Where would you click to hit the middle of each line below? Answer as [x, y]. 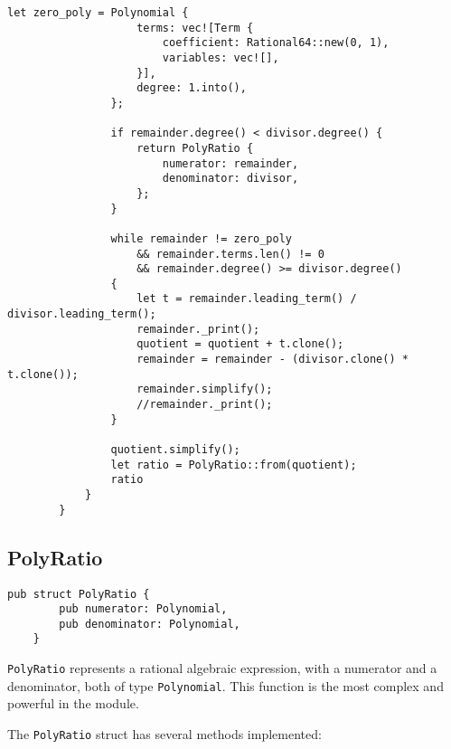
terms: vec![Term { [195, 28]
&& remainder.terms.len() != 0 [230, 254]
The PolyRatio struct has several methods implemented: [164, 734]
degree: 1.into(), [192, 88]
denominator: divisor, [230, 179]
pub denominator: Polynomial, [150, 624]
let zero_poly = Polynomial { [98, 13]
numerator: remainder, [230, 163]
